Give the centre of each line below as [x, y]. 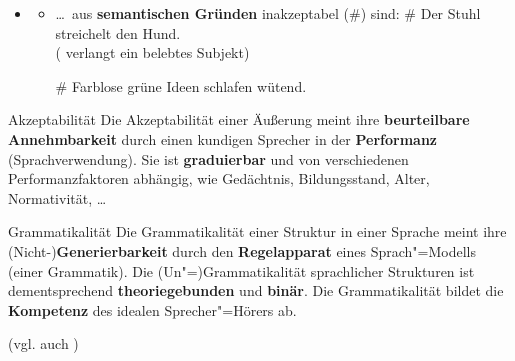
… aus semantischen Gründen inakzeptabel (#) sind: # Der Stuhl [268, 13]
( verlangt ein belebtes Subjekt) [152, 52]
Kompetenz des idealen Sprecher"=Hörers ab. [152, 309]
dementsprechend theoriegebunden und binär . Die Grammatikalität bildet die [256, 290]
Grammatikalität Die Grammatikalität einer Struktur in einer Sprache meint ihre [257, 231]
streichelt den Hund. [118, 32]
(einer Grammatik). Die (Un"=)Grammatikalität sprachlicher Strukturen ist [241, 270]
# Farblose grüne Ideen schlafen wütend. [181, 85]
